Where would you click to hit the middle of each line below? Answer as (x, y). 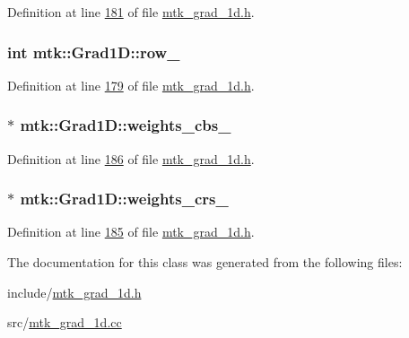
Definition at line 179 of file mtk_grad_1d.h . (131, 85)
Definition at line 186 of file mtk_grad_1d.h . (131, 158)
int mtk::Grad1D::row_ (94, 52)
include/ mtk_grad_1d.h (74, 292)
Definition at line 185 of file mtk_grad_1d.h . (131, 232)
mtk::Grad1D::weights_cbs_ (126, 125)
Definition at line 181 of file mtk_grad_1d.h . (131, 12)
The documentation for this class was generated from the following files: (205, 262)
